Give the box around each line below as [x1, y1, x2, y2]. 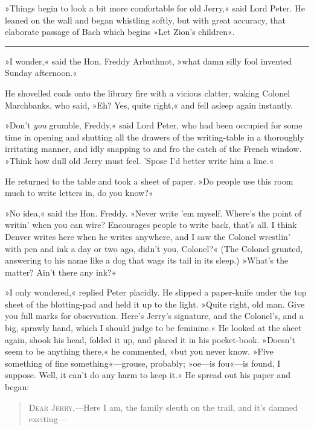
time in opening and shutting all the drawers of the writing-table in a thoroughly [5, 130, 304, 143]
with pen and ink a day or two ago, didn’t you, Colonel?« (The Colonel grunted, [5, 242, 303, 255]
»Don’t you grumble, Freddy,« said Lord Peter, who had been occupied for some [5, 119, 303, 131]
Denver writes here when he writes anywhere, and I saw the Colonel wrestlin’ [5, 230, 290, 242]
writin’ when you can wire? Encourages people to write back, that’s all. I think [5, 218, 297, 231]
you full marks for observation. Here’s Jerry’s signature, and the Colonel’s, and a [5, 309, 304, 322]
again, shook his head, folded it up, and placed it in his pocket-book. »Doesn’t [5, 333, 295, 346]
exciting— [28, 413, 66, 425]
